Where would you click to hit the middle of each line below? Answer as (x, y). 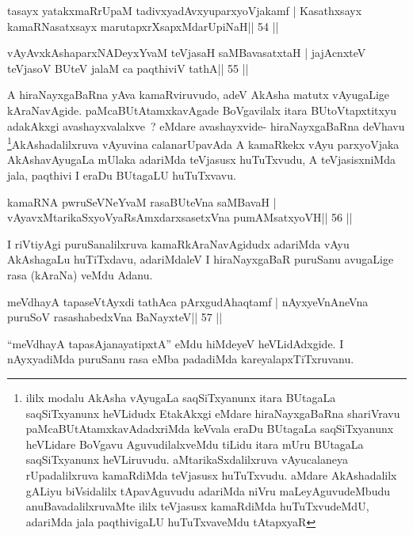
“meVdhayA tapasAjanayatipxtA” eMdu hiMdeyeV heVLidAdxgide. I (176, 343)
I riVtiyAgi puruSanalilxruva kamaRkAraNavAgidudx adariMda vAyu (178, 243)
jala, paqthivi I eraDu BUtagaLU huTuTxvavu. (122, 175)
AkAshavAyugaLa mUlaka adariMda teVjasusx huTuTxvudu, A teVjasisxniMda (201, 159)
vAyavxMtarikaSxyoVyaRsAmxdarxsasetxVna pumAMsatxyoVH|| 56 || (180, 217)
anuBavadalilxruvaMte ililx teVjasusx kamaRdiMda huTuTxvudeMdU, (197, 506)
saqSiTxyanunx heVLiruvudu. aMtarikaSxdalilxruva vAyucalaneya (187, 459)
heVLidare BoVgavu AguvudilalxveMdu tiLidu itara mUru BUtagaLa (195, 444)
